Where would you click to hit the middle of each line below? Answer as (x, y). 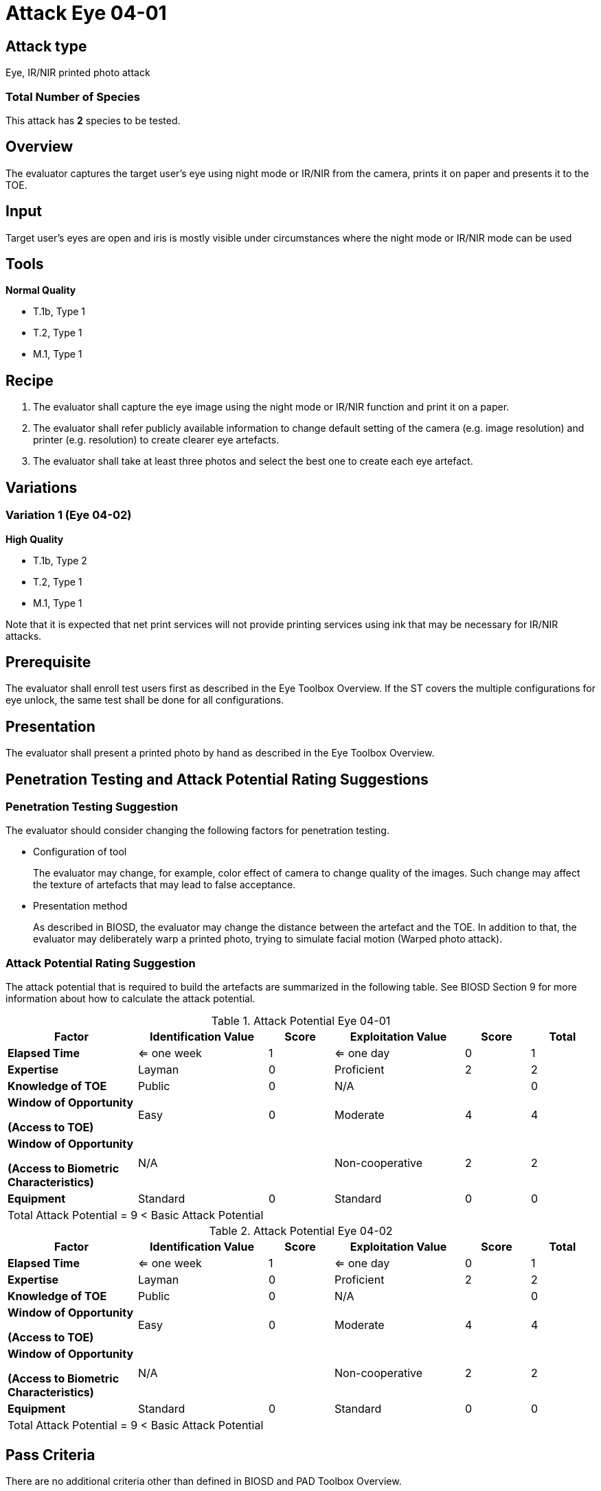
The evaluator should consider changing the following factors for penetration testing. (197, 831)
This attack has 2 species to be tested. (93, 120)
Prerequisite (48, 662)
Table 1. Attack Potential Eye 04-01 (301, 1021)
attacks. (24, 636)
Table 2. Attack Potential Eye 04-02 (301, 1231)
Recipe (30, 380)
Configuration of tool (80, 852)
